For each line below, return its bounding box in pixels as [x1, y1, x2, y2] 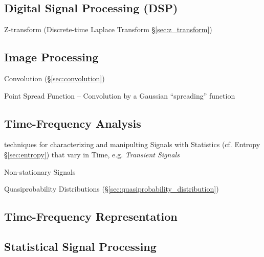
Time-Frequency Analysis [4, 115, 141, 131]
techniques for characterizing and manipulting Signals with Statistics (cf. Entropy [4, 139, 260, 150]
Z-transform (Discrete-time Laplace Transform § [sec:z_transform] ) [4, 24, 212, 35]
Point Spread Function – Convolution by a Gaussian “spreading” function [4, 90, 235, 101]
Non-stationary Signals [4, 166, 76, 177]
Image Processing [4, 49, 99, 65]
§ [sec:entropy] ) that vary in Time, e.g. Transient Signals [4, 149, 180, 159]
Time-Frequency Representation [4, 208, 178, 224]
